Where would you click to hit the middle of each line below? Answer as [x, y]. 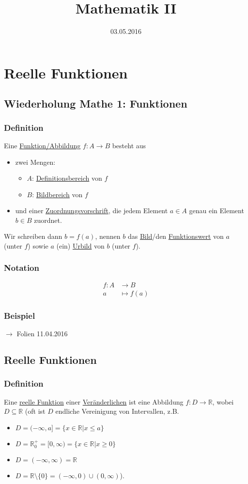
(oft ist [35, 411]
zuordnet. [48, 220]
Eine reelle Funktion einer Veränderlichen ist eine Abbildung [94, 401]
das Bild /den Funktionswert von [176, 236]
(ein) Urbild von [80, 246]
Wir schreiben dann [33, 236]
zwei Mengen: [35, 162]
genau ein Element [217, 211]
